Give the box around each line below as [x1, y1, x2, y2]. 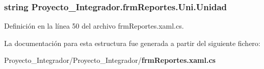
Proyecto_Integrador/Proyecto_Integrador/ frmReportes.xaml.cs [4, 55, 216, 65]
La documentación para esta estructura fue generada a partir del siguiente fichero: [4, 37, 260, 48]
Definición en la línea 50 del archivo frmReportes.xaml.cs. [4, 20, 184, 31]
